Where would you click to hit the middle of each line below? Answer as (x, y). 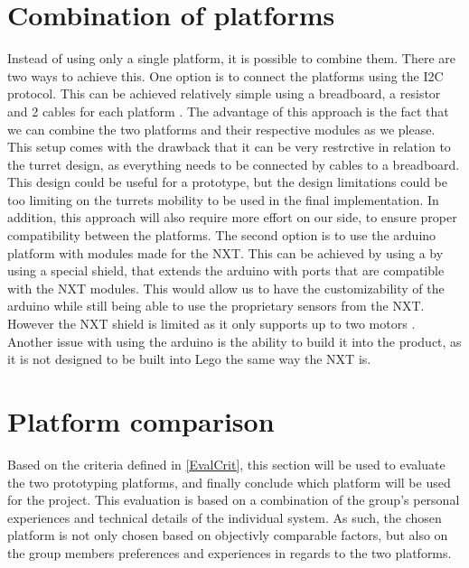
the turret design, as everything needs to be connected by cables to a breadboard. (234, 164)
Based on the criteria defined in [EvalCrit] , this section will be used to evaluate (226, 464)
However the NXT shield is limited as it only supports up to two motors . (211, 324)
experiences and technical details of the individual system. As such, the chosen (225, 517)
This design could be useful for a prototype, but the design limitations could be (228, 182)
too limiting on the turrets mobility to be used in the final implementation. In (223, 199)
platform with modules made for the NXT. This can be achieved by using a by (225, 252)
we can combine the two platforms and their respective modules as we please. (221, 129)
